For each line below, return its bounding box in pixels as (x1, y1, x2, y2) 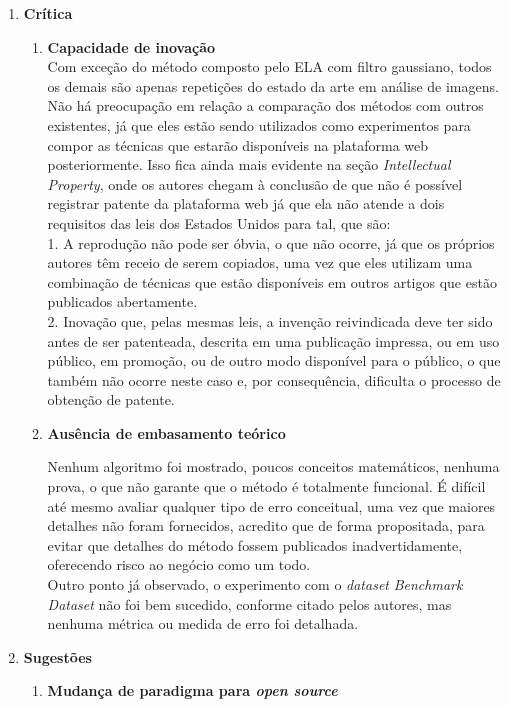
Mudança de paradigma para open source (47, 680, 338, 701)
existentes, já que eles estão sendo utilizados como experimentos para (47, 114, 471, 135)
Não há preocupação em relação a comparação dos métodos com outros (47, 95, 484, 116)
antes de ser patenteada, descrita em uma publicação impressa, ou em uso (47, 330, 500, 351)
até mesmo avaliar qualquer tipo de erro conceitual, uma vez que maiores (47, 495, 496, 516)
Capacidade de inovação (47, 36, 216, 57)
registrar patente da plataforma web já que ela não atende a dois (47, 193, 445, 214)
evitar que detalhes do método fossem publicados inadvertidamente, (47, 534, 463, 555)
